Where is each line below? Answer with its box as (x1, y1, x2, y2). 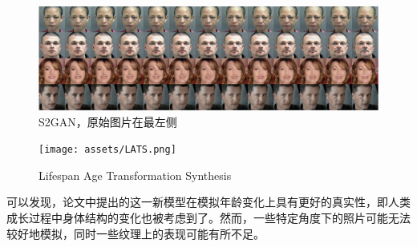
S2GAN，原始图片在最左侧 (38, 113, 177, 129)
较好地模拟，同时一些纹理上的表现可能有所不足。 (6, 225, 265, 241)
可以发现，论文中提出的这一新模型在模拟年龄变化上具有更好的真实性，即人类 (6, 193, 411, 210)
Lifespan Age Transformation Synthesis (38, 166, 232, 183)
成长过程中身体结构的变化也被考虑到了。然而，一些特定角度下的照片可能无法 (6, 209, 411, 226)
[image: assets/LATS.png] (38, 144, 176, 156)
